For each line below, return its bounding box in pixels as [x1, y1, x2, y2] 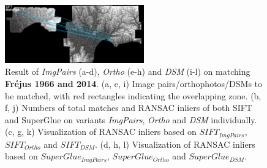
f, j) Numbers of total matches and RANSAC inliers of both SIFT [5, 101, 252, 114]
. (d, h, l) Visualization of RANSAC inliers [94, 137, 255, 150]
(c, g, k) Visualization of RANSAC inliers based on [5, 125, 197, 138]
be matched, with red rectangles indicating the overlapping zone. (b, [5, 89, 261, 102]
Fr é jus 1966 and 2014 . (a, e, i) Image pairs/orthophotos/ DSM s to [5, 77, 263, 90]
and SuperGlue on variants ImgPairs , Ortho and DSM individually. [5, 113, 257, 126]
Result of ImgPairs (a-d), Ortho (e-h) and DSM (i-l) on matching [5, 65, 250, 78]
